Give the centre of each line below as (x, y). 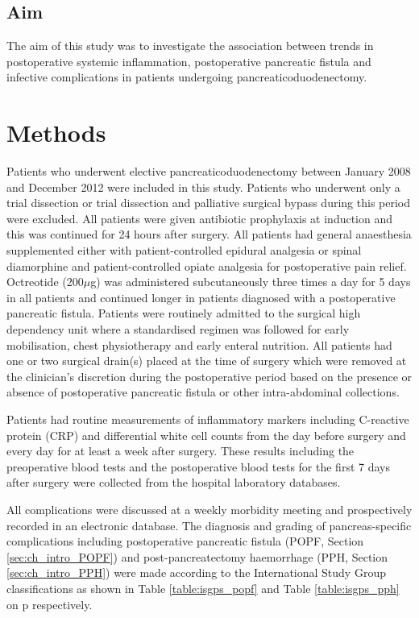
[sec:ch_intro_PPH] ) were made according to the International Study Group (196, 572)
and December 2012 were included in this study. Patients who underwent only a (203, 187)
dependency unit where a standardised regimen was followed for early (178, 329)
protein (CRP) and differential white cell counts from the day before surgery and (206, 435)
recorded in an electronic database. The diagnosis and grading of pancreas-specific (209, 525)
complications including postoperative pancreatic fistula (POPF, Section (185, 541)
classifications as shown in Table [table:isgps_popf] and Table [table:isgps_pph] (203, 588)
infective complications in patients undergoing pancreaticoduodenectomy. (187, 77)
